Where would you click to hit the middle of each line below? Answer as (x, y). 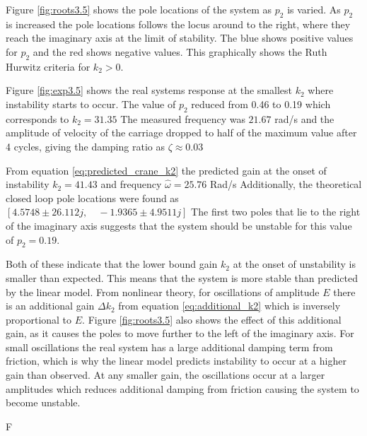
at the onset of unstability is (294, 264)
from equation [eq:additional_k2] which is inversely (229, 306)
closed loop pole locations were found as (92, 198)
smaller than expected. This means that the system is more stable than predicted (182, 277)
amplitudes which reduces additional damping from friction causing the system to (182, 388)
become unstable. (43, 402)
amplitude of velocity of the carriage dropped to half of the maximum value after (181, 132)
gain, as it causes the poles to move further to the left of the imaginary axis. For (180, 333)
